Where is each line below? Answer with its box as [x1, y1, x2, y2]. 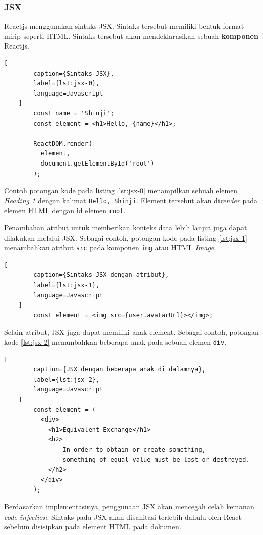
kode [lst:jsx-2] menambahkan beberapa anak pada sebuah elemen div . [4, 337, 227, 347]
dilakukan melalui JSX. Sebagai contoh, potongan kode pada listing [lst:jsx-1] [4, 232, 247, 243]
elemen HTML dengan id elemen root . [4, 205, 126, 216]
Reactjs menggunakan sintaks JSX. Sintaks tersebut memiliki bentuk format [4, 20, 244, 31]
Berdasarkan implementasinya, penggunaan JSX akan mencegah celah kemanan [4, 501, 254, 511]
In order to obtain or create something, [62, 446, 206, 454]
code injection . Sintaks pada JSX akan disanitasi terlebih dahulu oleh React [4, 511, 242, 522]
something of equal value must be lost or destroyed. [62, 456, 250, 463]
